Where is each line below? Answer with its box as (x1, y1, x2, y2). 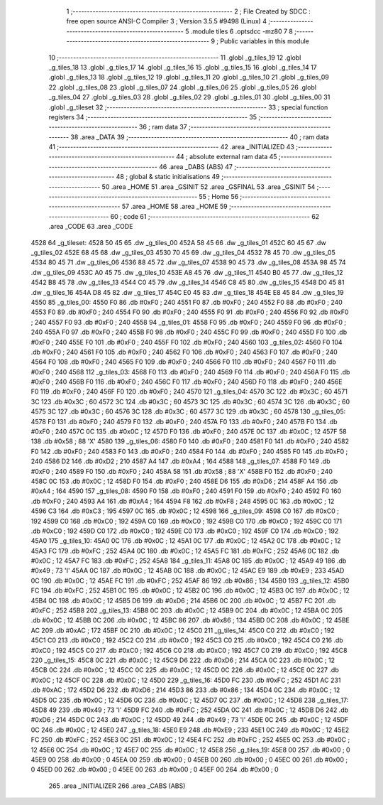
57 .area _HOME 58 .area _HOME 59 (121, 202, 228, 211)
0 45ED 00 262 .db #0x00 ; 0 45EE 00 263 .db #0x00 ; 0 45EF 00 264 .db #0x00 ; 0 (30, 765, 279, 774)
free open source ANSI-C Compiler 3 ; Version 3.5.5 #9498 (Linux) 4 (66, 17, 267, 26)
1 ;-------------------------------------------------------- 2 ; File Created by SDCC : (66, 7, 311, 16)
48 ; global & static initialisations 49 (116, 173, 220, 181)
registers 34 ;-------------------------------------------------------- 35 (48, 112, 257, 121)
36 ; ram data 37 (138, 123, 187, 131)
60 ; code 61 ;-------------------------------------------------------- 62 (110, 212, 320, 220)
